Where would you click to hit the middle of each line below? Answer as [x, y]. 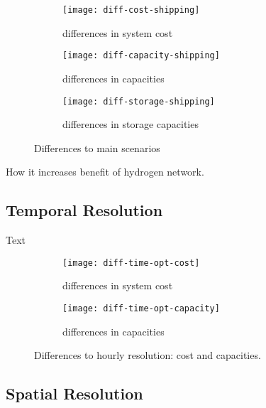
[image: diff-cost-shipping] [131, 10]
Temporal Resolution [84, 210]
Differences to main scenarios [97, 147]
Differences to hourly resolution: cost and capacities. [148, 355]
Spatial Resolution [74, 393]
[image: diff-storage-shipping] [139, 101]
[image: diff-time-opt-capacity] [141, 308]
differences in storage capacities [131, 124]
